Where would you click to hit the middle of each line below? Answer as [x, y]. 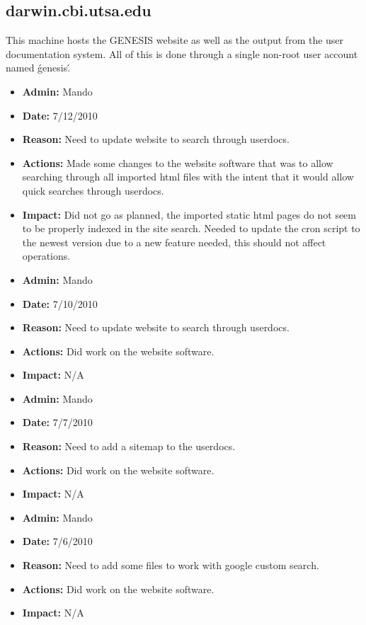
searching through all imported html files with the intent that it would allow [188, 177]
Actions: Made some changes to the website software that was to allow [178, 162]
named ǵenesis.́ [38, 68]
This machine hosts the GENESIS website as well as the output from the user [175, 40]
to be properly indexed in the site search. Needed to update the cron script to [191, 228]
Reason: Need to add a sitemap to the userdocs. [129, 446]
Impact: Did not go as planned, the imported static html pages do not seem [189, 214]
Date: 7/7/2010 [57, 422]
